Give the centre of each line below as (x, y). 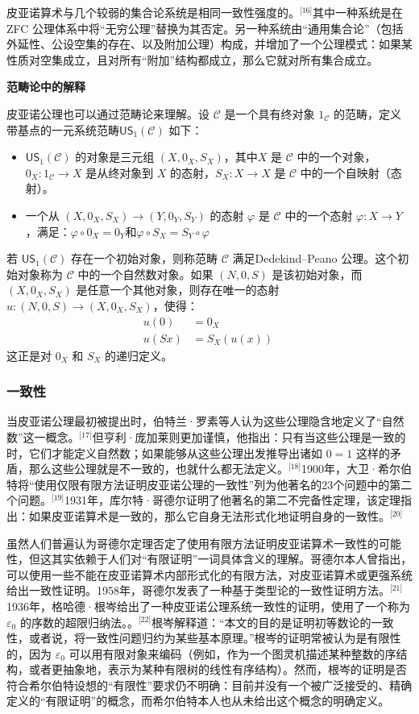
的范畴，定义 (368, 113)
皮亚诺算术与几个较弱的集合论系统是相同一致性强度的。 (153, 12)
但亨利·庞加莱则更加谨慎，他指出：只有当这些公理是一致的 (249, 436)
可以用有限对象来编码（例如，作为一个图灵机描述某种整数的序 (232, 653)
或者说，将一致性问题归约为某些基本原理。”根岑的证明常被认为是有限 (209, 638)
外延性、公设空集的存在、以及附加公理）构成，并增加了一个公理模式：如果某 (209, 44)
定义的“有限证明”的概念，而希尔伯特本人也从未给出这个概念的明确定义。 (198, 701)
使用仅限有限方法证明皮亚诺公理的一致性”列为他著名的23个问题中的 (212, 484)
